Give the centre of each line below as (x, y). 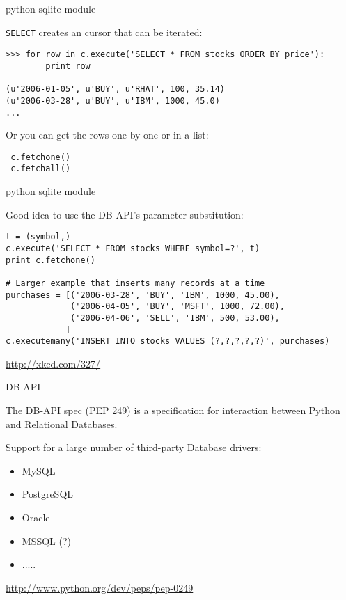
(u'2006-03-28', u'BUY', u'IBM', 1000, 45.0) (113, 101)
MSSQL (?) (47, 540)
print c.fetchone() (50, 260)
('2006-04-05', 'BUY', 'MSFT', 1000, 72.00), (178, 307)
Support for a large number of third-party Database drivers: (134, 447)
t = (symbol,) (38, 237)
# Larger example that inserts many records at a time (135, 283)
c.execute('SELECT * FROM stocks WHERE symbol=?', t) (133, 248)
